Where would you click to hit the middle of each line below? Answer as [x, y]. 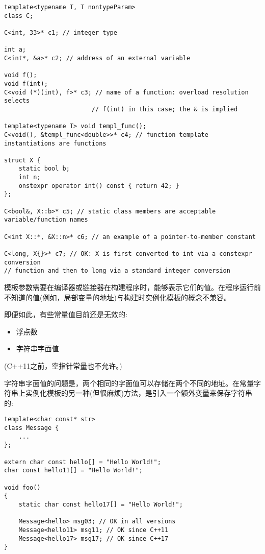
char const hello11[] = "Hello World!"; [74, 471]
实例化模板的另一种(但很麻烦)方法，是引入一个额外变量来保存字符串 [139, 393]
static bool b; [44, 169]
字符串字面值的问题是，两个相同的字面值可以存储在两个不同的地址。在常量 [129, 383]
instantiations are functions [55, 143]
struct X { [22, 160]
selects [17, 101]
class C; [19, 16]
